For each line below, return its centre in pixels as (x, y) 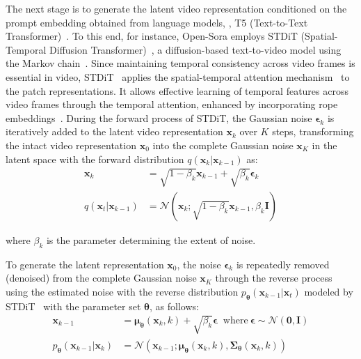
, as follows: (174, 306)
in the (324, 145)
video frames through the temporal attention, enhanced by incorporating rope (172, 104)
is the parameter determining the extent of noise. (151, 239)
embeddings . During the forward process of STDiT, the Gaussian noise (159, 117)
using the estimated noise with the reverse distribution (122, 291)
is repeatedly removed (283, 264)
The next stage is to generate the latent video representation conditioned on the (176, 8)
